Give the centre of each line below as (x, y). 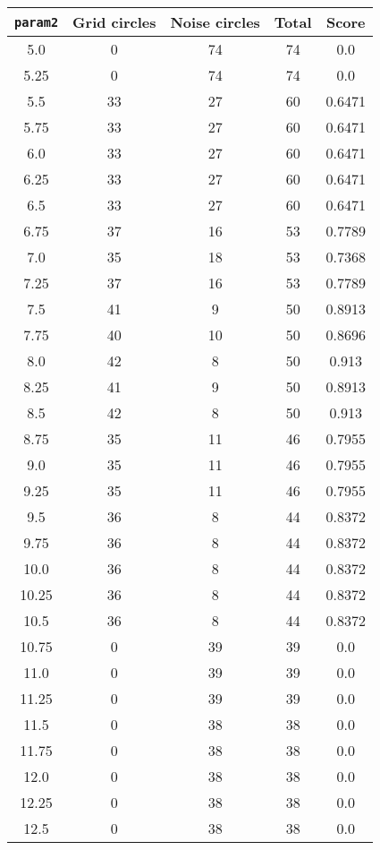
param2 (37, 22)
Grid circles (114, 22)
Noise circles (215, 22)
